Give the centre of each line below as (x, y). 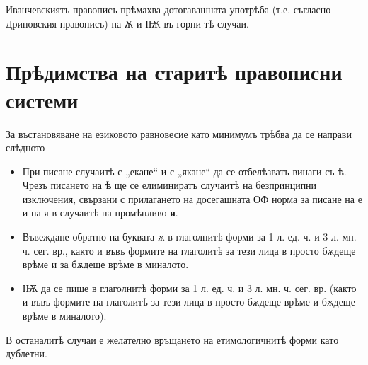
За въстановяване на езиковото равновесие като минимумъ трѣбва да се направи (179, 133)
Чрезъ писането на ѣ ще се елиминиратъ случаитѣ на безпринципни (169, 185)
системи (42, 99)
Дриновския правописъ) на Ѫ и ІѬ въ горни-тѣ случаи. (127, 23)
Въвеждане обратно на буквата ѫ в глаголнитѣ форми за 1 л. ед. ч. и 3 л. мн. (189, 237)
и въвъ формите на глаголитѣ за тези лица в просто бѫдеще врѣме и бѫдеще (189, 302)
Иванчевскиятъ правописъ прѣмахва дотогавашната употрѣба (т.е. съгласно (168, 9)
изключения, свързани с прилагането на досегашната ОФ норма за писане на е (192, 198)
